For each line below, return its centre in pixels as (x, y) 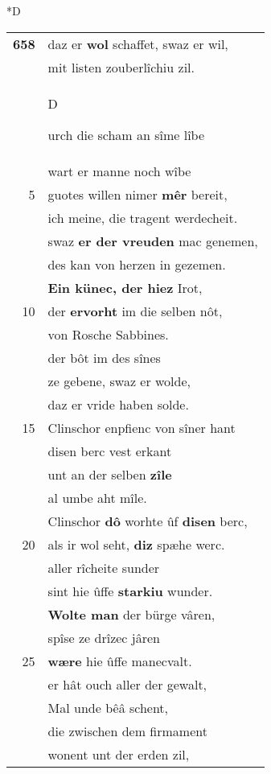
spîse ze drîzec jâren (104, 637)
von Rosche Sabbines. (108, 334)
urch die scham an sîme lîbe (126, 134)
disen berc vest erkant (110, 451)
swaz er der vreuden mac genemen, (153, 241)
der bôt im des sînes (104, 357)
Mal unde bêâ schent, (108, 707)
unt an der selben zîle (110, 474)
